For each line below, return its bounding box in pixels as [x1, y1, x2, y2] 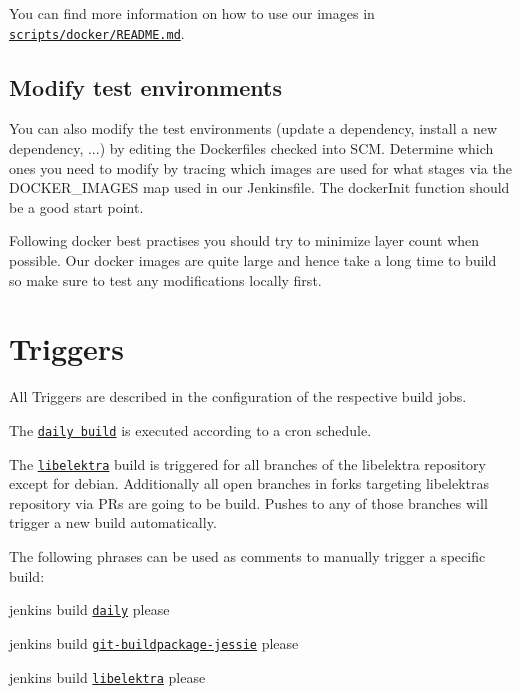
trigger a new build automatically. [9, 512, 217, 533]
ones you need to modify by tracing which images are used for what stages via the [9, 157, 512, 178]
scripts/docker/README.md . [9, 22, 185, 43]
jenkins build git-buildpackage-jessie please [9, 632, 299, 653]
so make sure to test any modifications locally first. [9, 269, 322, 290]
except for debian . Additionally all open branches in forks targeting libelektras [9, 473, 490, 494]
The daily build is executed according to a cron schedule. [9, 419, 372, 440]
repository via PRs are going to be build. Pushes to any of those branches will [9, 492, 488, 513]
